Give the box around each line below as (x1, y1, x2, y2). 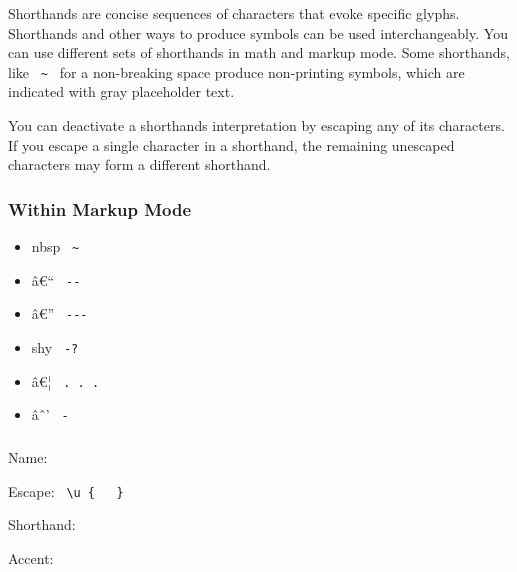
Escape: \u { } (8, 480, 124, 501)
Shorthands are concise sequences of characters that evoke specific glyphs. (8, 3, 460, 23)
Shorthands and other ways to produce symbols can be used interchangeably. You (8, 22, 508, 43)
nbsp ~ (31, 236, 80, 257)
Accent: (8, 547, 54, 568)
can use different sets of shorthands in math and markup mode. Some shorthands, (8, 42, 510, 63)
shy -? (31, 337, 79, 357)
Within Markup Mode (8, 196, 192, 221)
